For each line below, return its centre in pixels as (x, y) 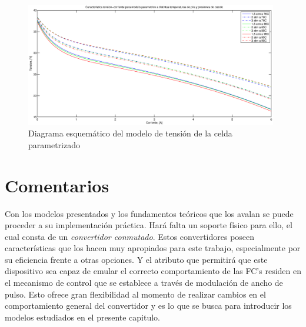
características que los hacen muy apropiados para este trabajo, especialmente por (153, 248)
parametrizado (54, 144)
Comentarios (57, 185)
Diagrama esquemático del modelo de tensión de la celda (130, 133)
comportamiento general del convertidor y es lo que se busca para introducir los (148, 306)
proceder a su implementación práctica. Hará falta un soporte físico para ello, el (149, 225)
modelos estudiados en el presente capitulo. (82, 317)
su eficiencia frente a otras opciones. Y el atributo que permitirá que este (136, 259)
